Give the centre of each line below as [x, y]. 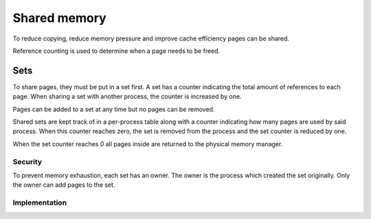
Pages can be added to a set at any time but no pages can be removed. [114, 109]
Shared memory [59, 18]
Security [27, 161]
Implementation [40, 203]
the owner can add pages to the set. [64, 185]
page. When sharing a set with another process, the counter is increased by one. [127, 97]
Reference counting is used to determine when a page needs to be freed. [116, 51]
